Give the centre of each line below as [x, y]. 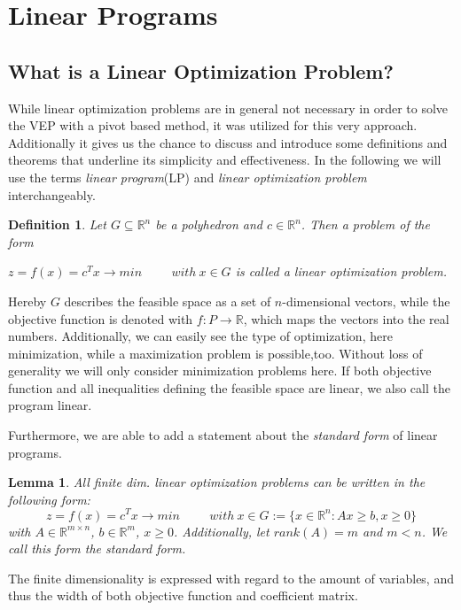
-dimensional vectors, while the [366, 301]
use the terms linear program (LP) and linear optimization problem [188, 177]
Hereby [27, 301]
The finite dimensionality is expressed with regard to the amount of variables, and [231, 578]
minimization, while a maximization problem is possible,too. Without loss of [215, 353]
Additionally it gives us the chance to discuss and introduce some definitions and [228, 142]
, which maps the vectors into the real [346, 318]
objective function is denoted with [101, 318]
